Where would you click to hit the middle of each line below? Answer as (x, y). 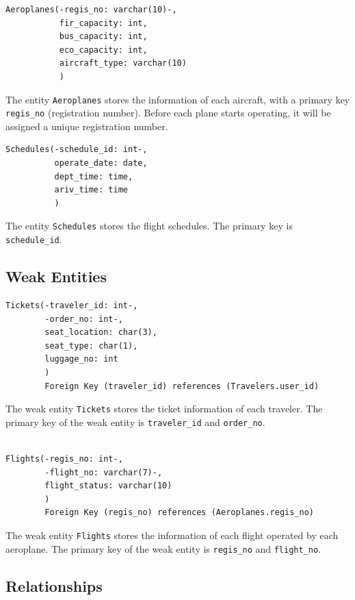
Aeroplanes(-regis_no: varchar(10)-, (91, 10)
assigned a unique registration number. (87, 126)
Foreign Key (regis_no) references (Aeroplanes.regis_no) (180, 513)
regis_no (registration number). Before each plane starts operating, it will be (168, 113)
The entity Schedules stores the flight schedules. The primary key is (149, 226)
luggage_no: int (81, 359)
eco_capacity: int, (103, 50)
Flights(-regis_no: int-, (64, 459)
